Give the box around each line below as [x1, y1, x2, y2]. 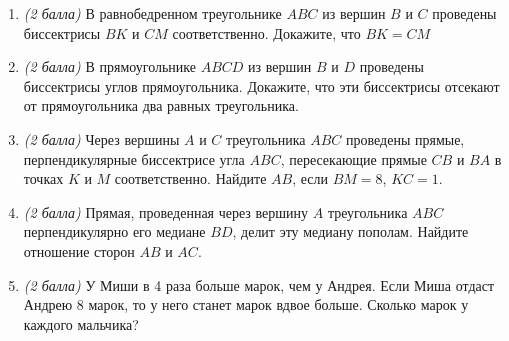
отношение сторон [23, 240, 135, 261]
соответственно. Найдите [114, 168, 267, 189]
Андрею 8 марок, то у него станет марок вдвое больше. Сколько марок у [23, 294, 469, 315]
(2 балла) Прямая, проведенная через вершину [23, 201, 309, 222]
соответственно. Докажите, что [172, 22, 361, 43]
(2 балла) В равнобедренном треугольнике [23, 3, 282, 23]
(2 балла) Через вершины [23, 128, 180, 149]
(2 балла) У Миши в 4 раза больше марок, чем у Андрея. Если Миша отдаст [23, 274, 495, 295]
